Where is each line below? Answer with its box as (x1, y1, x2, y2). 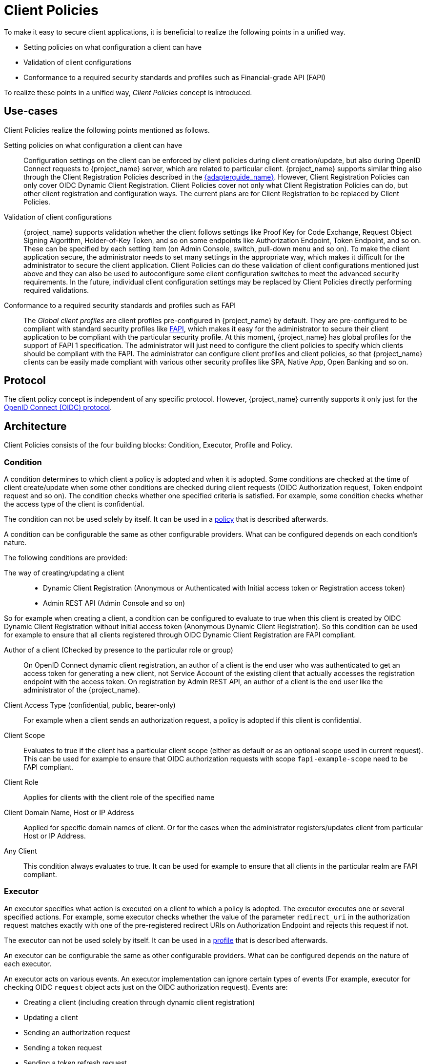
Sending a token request (23, 1043, 102, 1052)
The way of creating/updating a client (4, 569, 124, 577)
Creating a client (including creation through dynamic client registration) (23, 998, 255, 1006)
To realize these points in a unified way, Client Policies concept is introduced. (4, 88, 252, 97)
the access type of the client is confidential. (4, 500, 144, 509)
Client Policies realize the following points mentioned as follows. (4, 125, 210, 134)
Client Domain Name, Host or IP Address (4, 808, 134, 817)
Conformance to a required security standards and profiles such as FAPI (4, 301, 236, 309)
